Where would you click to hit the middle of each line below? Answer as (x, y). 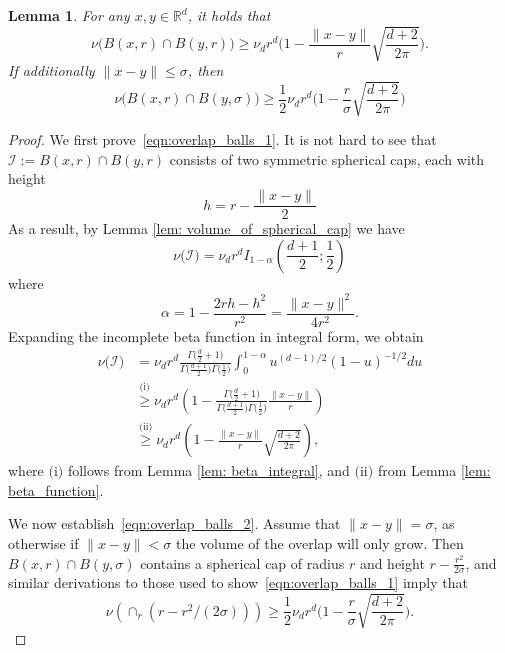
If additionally (51, 70)
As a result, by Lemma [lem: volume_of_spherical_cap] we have (206, 228)
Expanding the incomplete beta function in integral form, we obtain (216, 335)
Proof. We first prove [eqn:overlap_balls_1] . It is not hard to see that (222, 139)
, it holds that (229, 15)
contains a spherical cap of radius (242, 562)
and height (392, 562)
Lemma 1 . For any (69, 15)
